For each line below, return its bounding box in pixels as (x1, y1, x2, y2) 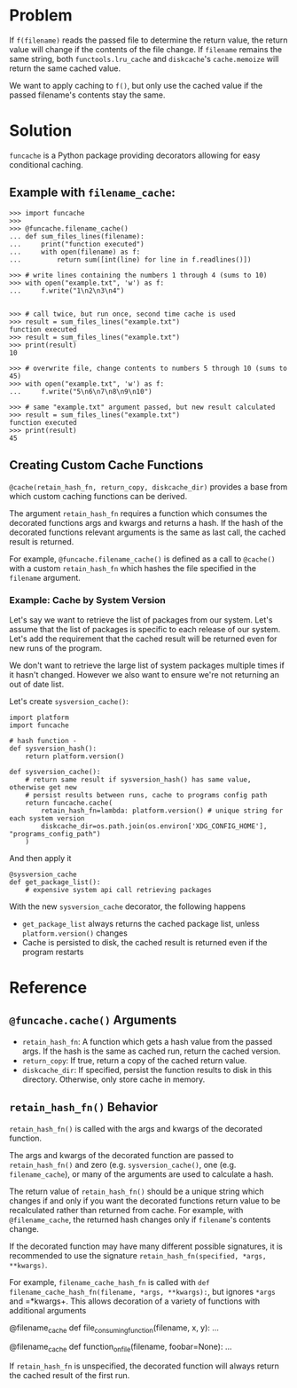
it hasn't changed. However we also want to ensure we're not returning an (9, 669, 279, 679)
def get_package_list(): (9, 877, 101, 887)
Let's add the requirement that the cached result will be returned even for (9, 633, 277, 644)
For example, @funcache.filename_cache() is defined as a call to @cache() (9, 553, 276, 564)
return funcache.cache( (25, 798, 113, 807)
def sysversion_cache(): (9, 767, 101, 776)
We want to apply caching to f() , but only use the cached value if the (9, 80, 263, 90)
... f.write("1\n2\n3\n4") (9, 286, 125, 295)
